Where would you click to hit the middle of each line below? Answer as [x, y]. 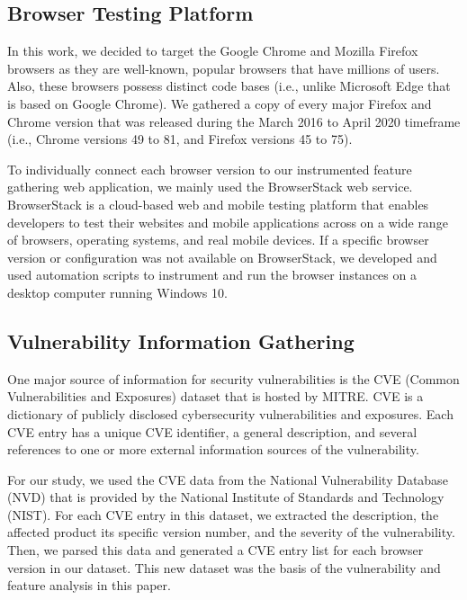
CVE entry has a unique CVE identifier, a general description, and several [212, 431]
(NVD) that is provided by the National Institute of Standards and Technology [226, 497]
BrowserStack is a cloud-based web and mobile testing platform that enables [218, 204]
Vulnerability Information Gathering [181, 340]
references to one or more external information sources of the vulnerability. [213, 449]
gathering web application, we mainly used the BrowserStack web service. [210, 187]
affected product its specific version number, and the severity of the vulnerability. [231, 532]
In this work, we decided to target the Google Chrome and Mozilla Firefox [213, 51]
